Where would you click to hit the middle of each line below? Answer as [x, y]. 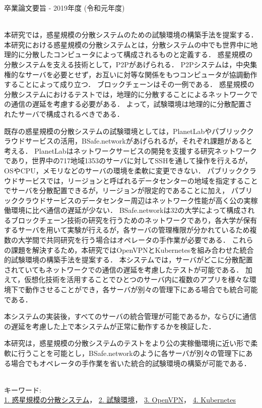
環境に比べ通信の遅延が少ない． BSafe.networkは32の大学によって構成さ [129, 210]
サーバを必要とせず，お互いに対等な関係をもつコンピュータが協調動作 [141, 74]
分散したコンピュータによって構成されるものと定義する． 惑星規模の [139, 54]
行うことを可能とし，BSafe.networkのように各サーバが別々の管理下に [132, 353]
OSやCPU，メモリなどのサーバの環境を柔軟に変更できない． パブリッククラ [130, 170]
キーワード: [23, 390]
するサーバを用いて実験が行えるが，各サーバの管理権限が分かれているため [127, 230]
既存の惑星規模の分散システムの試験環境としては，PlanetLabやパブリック [125, 131]
